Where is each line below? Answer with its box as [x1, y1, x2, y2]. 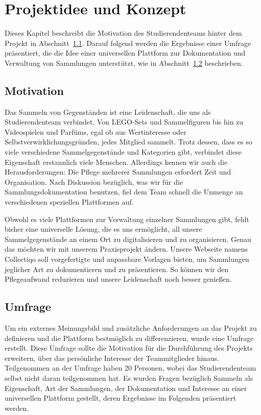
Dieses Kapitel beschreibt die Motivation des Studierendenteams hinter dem [5, 28, 242, 38]
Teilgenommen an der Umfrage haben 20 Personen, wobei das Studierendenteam [5, 362, 256, 373]
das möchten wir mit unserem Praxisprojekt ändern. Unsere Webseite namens [5, 243, 248, 254]
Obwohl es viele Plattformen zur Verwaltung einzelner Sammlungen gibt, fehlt [5, 213, 249, 224]
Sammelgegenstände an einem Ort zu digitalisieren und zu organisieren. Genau [5, 233, 251, 244]
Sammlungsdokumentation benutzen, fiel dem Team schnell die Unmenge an [5, 186, 243, 197]
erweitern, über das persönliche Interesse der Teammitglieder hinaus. [5, 352, 220, 363]
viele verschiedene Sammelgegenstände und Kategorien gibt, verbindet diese [5, 147, 242, 157]
